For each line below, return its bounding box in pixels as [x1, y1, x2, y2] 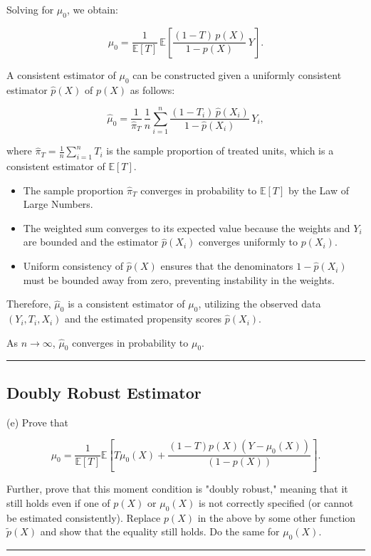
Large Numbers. [23, 196, 93, 211]
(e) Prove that [6, 414, 68, 429]
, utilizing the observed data [198, 296, 321, 311]
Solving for [6, 2, 54, 16]
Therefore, [6, 296, 51, 311]
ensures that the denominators [160, 258, 293, 273]
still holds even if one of [6, 495, 110, 510]
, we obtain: [66, 2, 118, 16]
